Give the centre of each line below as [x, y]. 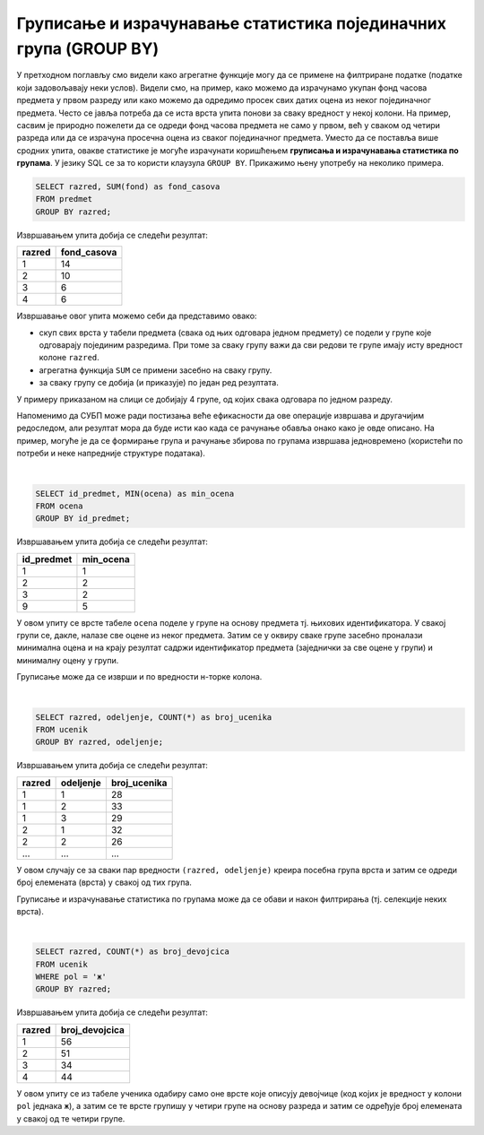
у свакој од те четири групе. [71, 1118]
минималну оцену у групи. [68, 660]
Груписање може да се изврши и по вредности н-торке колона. [139, 677]
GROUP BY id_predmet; [83, 519]
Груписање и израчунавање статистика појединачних [232, 23]
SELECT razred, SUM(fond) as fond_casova [128, 187]
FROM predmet [64, 199]
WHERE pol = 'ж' [71, 977]
